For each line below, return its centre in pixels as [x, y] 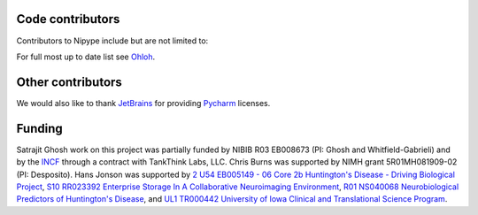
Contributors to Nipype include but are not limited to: [112, 41]
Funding [40, 128]
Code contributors [68, 19]
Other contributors [69, 82]
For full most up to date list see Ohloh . [86, 57]
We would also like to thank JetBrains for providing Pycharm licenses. [143, 103]
